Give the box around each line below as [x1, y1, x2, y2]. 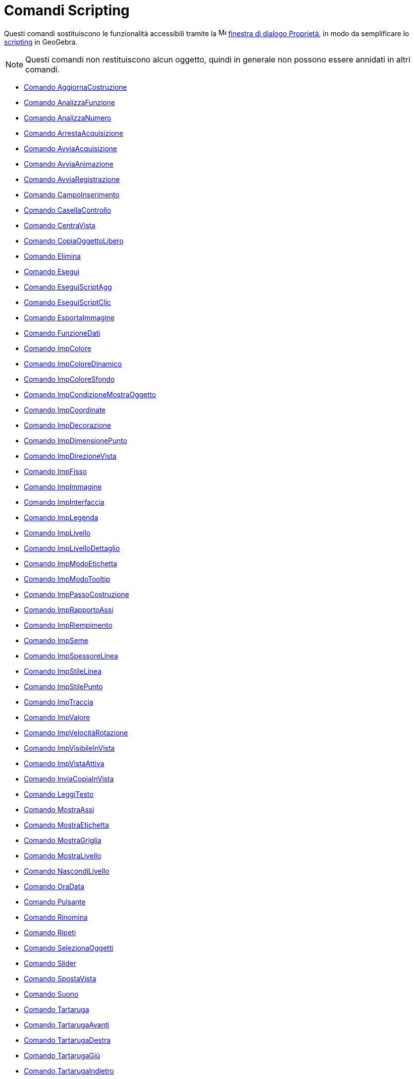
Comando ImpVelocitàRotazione [24, 728, 128, 737]
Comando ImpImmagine [24, 482, 102, 491]
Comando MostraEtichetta [24, 820, 109, 829]
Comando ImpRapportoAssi [24, 605, 113, 614]
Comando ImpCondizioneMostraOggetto [24, 390, 156, 399]
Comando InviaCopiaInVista [24, 774, 114, 783]
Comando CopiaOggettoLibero [24, 236, 124, 245]
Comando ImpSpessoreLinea [24, 651, 118, 660]
